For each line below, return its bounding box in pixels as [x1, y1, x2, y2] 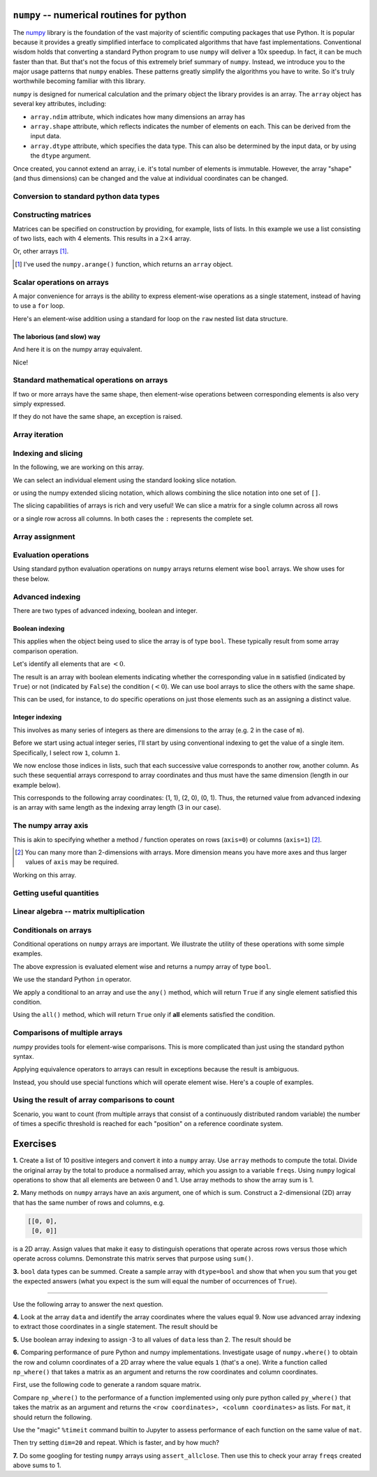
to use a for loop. [13, 302, 66, 310]
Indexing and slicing [13, 448, 83, 458]
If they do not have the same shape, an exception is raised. [13, 413, 183, 421]
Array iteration [13, 430, 64, 440]
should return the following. [13, 1413, 92, 1421]
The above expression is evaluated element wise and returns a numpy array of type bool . [13, 962, 272, 970]
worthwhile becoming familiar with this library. [13, 77, 146, 85]
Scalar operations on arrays [13, 277, 110, 287]
